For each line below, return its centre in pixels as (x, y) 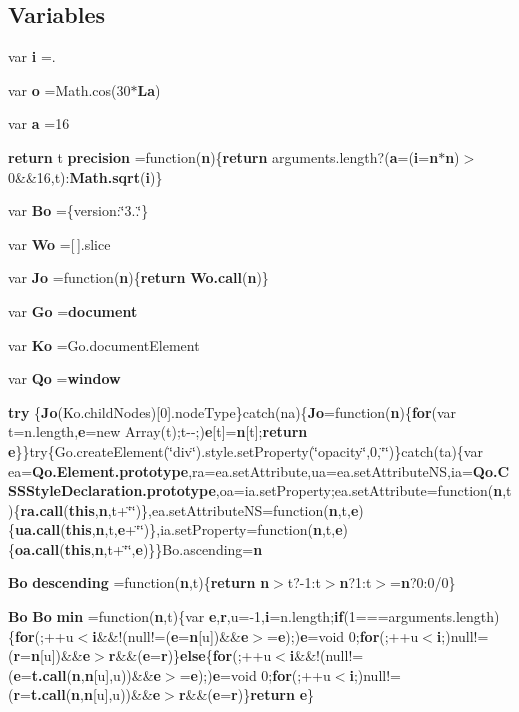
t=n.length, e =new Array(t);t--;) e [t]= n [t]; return (158, 431)
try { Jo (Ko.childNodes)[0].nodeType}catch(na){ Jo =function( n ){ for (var (232, 411)
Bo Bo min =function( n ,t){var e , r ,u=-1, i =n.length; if (176, 616)
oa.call (37, 548)
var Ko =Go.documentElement (104, 344)
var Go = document (73, 310)
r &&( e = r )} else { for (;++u (190, 655)
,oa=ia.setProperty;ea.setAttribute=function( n (359, 490)
